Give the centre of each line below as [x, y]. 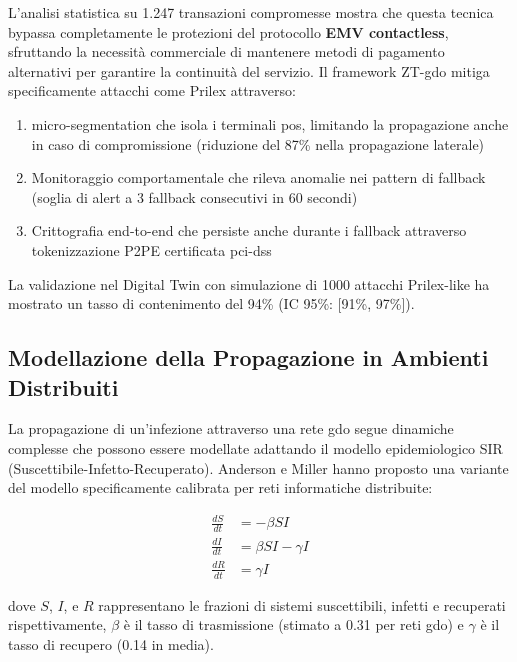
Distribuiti [63, 386]
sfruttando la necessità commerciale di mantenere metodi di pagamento [226, 51]
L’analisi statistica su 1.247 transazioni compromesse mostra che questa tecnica [251, 12]
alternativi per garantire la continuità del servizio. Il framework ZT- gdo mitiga [249, 70]
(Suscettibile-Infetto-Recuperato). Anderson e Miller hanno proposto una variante [258, 467]
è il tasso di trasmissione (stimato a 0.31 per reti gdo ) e [293, 624]
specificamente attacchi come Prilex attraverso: [152, 90]
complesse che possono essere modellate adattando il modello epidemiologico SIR [255, 447]
